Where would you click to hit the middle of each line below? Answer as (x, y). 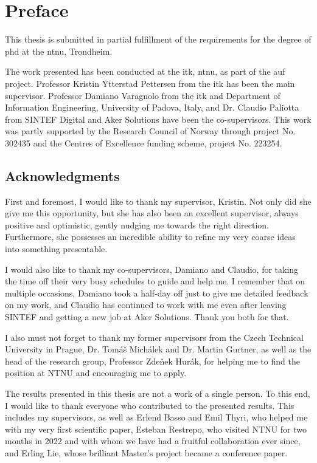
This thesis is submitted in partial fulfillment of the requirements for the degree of (158, 39)
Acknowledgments (62, 175)
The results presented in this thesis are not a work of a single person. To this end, (158, 393)
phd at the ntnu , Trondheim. (59, 51)
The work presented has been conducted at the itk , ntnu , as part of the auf (145, 71)
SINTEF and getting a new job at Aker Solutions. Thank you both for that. (147, 317)
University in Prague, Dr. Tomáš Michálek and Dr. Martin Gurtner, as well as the (158, 349)
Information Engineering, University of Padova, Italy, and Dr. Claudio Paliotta (152, 107)
